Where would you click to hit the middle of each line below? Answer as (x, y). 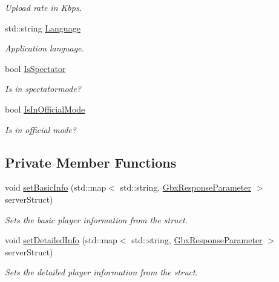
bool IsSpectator (35, 68)
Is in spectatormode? (43, 89)
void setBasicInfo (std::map (56, 187)
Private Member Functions (91, 162)
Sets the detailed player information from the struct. (101, 272)
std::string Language (43, 28)
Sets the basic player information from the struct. (97, 219)
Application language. (44, 48)
